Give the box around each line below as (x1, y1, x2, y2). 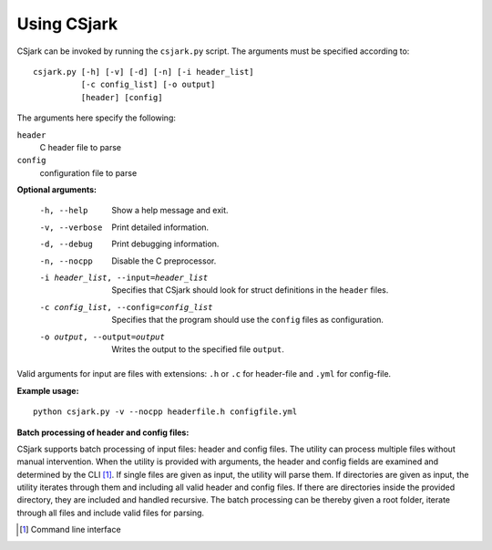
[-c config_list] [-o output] (80, 79, 216, 90)
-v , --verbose (39, 222, 103, 233)
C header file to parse (39, 141, 122, 152)
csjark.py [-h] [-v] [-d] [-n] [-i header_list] (33, 67, 254, 77)
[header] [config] (80, 92, 163, 102)
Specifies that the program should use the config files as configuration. (111, 315, 384, 326)
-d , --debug (39, 239, 93, 250)
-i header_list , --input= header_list (39, 273, 209, 283)
